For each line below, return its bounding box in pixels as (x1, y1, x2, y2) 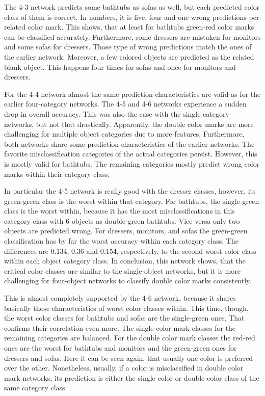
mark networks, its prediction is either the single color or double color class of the (4, 372, 259, 383)
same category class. (4, 382, 67, 393)
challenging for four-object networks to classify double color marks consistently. (4, 275, 252, 286)
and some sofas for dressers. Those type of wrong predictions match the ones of (4, 41, 252, 52)
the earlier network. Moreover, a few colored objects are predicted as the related (4, 51, 254, 62)
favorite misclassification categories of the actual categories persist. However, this (4, 148, 257, 159)
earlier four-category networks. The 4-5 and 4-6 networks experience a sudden (4, 98, 247, 109)
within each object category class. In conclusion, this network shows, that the (4, 255, 246, 266)
